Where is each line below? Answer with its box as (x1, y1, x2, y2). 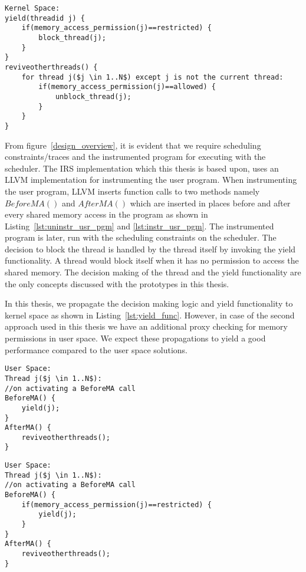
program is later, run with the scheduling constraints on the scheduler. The (5, 231, 277, 244)
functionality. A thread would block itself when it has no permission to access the (5, 254, 299, 267)
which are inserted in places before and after (130, 196, 291, 209)
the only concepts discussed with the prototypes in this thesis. (5, 277, 229, 290)
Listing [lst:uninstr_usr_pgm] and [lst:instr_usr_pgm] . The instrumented (5, 219, 274, 232)
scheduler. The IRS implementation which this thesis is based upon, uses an (5, 162, 279, 174)
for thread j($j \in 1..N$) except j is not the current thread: (21, 73, 284, 81)
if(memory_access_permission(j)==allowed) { (38, 83, 216, 91)
